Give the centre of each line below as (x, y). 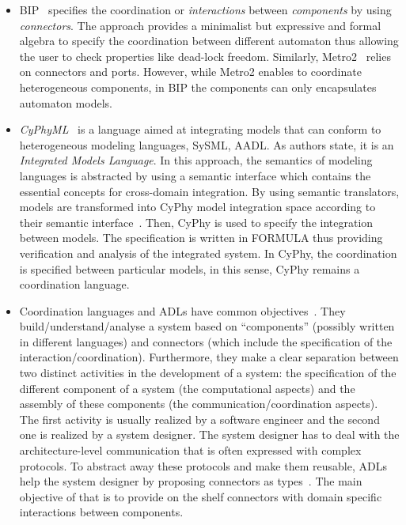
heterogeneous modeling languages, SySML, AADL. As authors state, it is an (207, 144)
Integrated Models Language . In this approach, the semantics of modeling (196, 160)
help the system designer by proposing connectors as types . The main (191, 481)
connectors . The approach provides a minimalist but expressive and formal (200, 25)
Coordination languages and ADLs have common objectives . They (182, 310)
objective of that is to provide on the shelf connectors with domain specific (201, 496)
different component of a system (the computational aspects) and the (187, 388)
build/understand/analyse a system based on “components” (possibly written (207, 326)
